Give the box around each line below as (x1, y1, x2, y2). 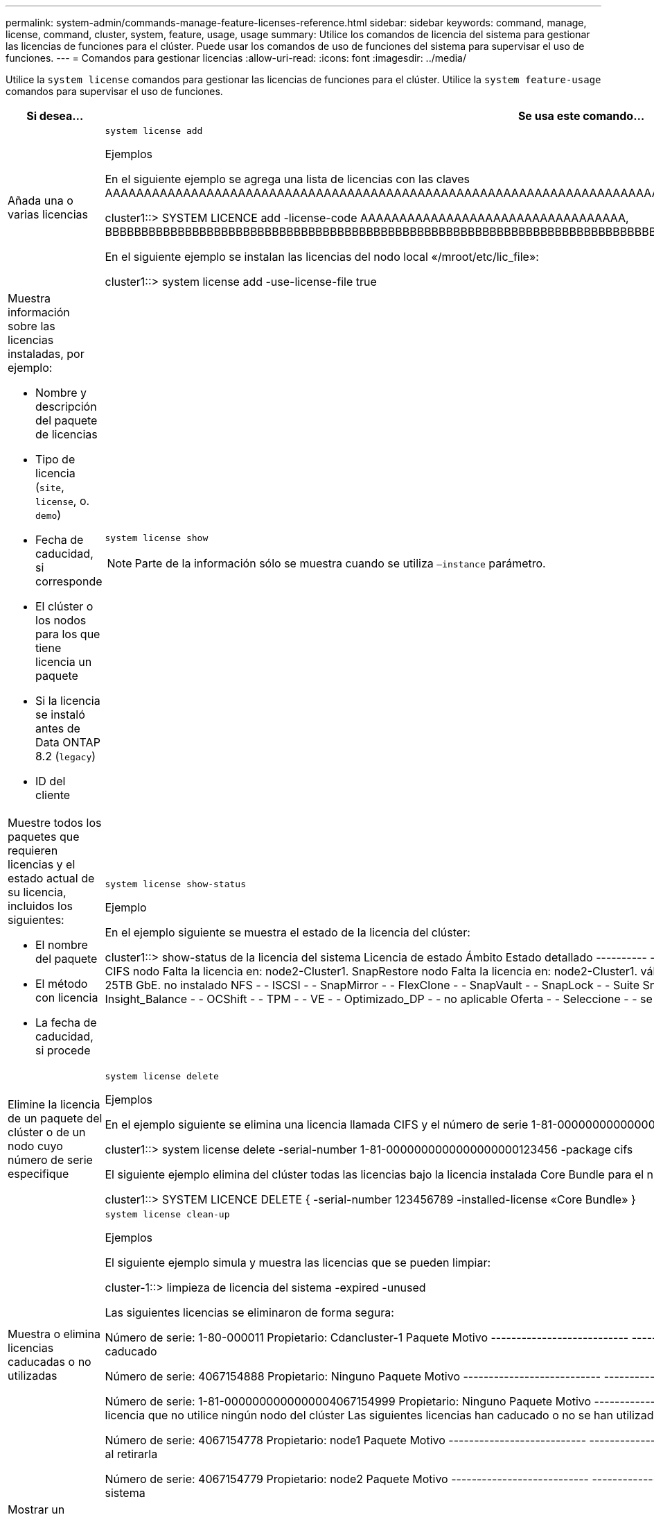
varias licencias (8, 207, 88, 221)
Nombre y (35, 386, 87, 400)
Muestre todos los (8, 816, 102, 830)
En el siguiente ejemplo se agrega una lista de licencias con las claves (105, 172, 470, 186)
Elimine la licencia (8, 1097, 100, 1111)
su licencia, (8, 885, 67, 899)
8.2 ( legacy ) (35, 749, 96, 763)
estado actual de (8, 871, 95, 885)
